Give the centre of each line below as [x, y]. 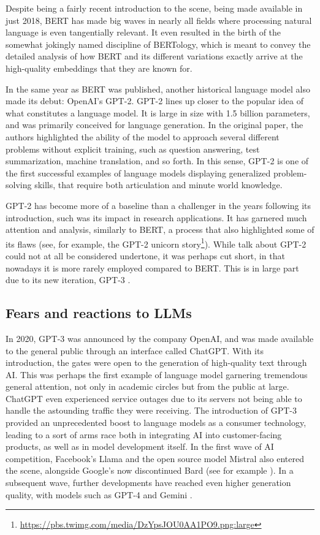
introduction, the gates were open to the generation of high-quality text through [156, 362]
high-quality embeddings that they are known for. [99, 68]
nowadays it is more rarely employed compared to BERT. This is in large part [152, 267]
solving [19, 185]
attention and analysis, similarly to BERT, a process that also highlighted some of [160, 230]
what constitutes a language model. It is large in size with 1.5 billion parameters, [158, 112]
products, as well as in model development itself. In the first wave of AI [140, 446]
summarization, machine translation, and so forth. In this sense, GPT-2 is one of [157, 161]
